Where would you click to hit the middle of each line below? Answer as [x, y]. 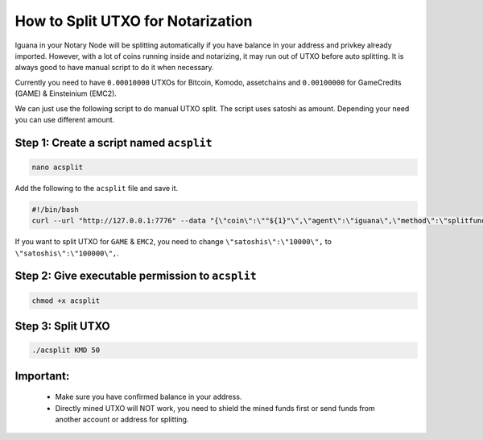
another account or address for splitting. [122, 419]
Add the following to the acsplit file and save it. [97, 188]
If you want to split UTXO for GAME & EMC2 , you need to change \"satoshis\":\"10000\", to [173, 242]
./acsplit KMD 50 [66, 350]
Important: [42, 376]
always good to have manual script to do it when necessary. [114, 68]
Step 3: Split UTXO [62, 326]
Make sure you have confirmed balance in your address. [149, 397]
